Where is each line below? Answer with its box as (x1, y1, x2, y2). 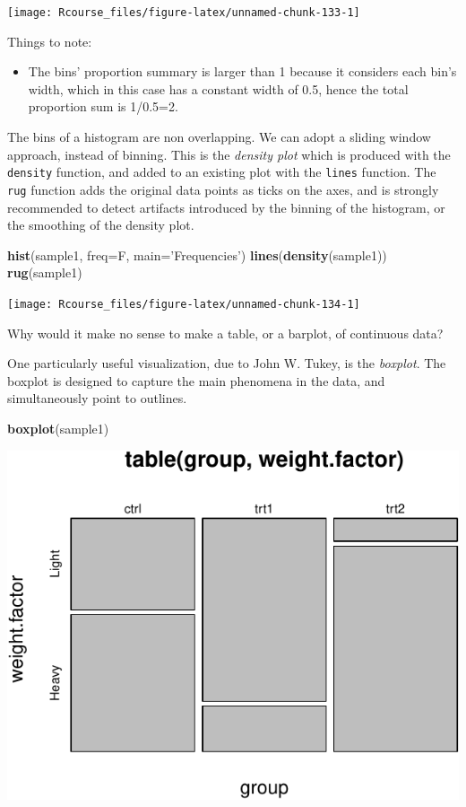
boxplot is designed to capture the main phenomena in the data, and (7, 371, 385, 390)
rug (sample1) (7, 263, 82, 282)
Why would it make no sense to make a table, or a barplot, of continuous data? (7, 323, 444, 342)
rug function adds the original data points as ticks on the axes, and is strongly (7, 180, 439, 198)
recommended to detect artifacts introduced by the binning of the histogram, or (7, 197, 445, 216)
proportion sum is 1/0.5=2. (28, 97, 178, 116)
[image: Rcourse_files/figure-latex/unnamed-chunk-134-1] (7, 297, 360, 311)
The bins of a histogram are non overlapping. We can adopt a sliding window (7, 127, 431, 146)
